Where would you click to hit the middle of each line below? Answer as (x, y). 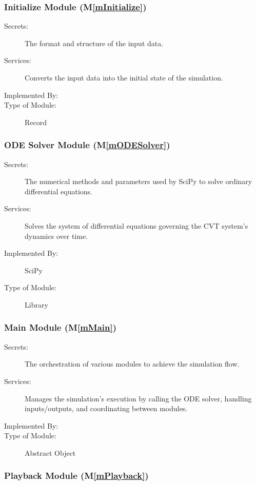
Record (36, 122)
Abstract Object (50, 452)
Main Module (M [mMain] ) (61, 327)
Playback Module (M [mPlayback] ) (76, 476)
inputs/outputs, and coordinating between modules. (106, 408)
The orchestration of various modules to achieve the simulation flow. (132, 364)
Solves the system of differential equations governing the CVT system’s (136, 225)
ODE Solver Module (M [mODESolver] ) (87, 145)
